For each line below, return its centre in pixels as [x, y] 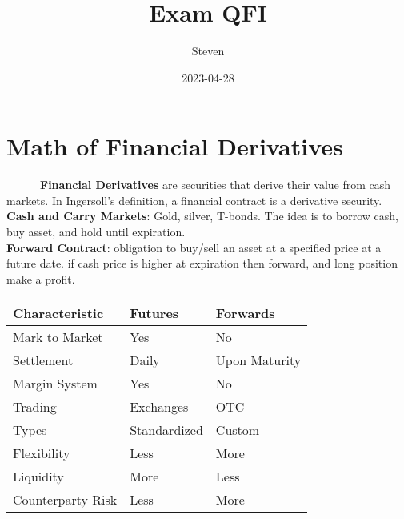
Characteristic [58, 313]
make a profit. [41, 278]
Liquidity [38, 477]
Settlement [43, 360]
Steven [208, 51]
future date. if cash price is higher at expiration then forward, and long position [202, 263]
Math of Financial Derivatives [175, 146]
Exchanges [159, 407]
